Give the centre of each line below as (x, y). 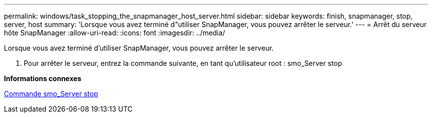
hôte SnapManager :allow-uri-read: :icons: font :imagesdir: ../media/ (115, 33)
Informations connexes (43, 78)
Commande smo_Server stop (51, 94)
